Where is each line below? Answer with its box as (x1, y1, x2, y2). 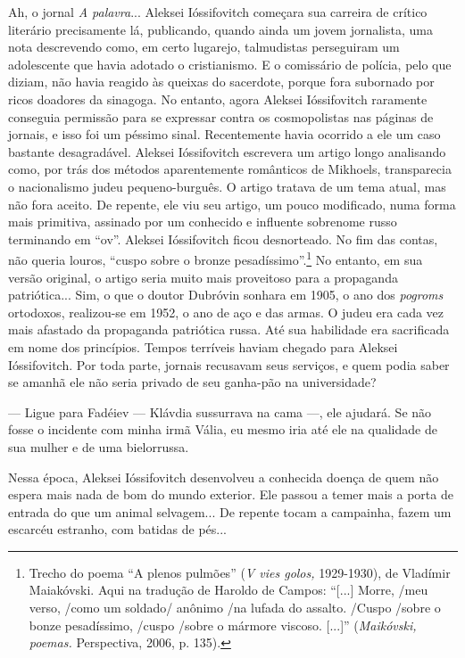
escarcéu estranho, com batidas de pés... (8, 520, 227, 539)
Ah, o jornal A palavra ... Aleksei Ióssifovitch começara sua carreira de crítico (8, 3, 428, 21)
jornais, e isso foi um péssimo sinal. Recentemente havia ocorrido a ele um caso (8, 125, 441, 144)
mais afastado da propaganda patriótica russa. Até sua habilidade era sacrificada (8, 320, 450, 339)
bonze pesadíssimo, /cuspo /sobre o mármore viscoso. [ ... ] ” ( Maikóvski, (29, 615, 417, 634)
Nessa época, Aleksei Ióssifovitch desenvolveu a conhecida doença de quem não (8, 467, 439, 486)
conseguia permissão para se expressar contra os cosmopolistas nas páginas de (8, 107, 434, 126)
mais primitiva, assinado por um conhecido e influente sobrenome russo (8, 212, 397, 231)
